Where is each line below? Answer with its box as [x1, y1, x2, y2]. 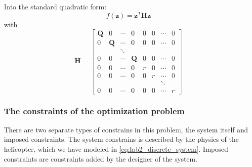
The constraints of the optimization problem [4, 105, 185, 117]
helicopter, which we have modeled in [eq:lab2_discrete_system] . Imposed [4, 143, 228, 154]
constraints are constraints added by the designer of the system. [4, 153, 198, 164]
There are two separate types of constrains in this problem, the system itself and [4, 124, 248, 134]
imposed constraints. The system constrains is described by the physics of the [4, 134, 239, 144]
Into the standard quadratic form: [4, 1, 107, 11]
